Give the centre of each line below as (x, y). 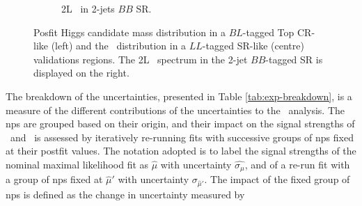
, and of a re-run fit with (297, 164)
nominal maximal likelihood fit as (77, 164)
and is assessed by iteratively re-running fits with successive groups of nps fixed (182, 137)
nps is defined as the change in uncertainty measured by (125, 195)
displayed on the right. (81, 73)
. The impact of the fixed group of (277, 179)
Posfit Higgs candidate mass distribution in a (129, 32)
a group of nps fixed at (54, 179)
